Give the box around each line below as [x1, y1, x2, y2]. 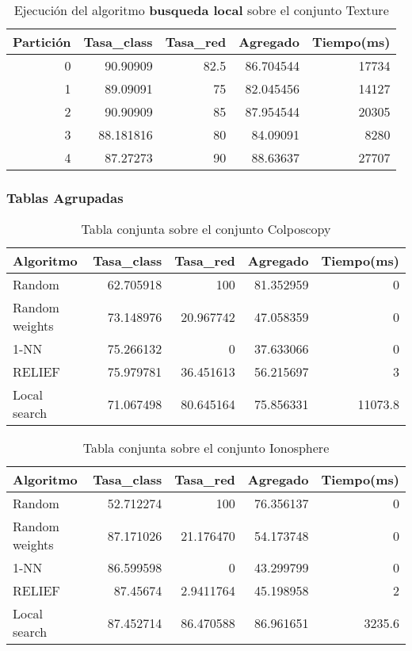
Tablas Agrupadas [6, 187, 124, 207]
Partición [13, 33, 71, 51]
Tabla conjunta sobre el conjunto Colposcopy [81, 220, 331, 239]
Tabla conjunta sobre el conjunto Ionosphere [82, 438, 330, 458]
